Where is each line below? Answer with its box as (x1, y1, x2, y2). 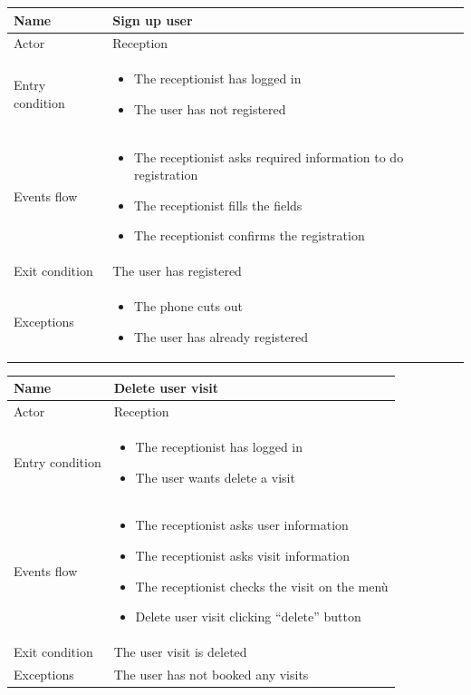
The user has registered (112, 261, 242, 280)
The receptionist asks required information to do (134, 147, 404, 166)
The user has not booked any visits (113, 664, 309, 683)
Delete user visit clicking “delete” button (135, 607, 361, 626)
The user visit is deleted (113, 642, 247, 661)
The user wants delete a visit (135, 467, 295, 486)
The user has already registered (134, 327, 309, 346)
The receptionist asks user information (135, 515, 349, 534)
